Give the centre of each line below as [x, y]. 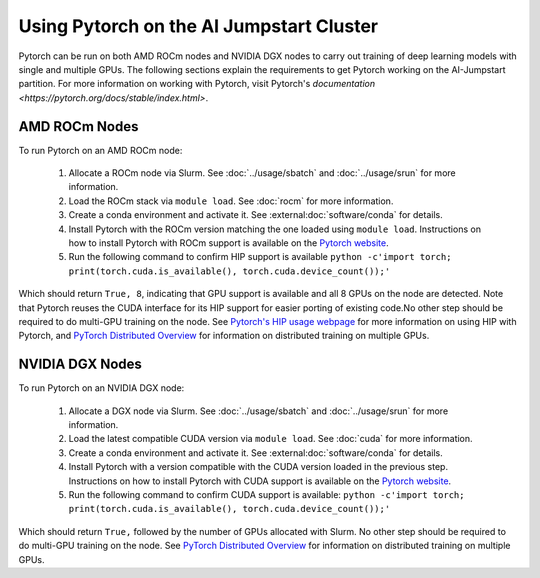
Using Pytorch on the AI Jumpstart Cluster [198, 26]
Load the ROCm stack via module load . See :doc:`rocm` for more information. [231, 201]
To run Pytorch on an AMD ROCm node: [100, 150]
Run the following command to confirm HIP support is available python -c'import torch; [260, 257]
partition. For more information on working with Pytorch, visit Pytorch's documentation [196, 84]
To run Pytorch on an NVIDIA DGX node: [101, 388]
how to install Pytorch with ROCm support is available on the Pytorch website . [228, 242]
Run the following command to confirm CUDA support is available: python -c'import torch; [266, 494]
